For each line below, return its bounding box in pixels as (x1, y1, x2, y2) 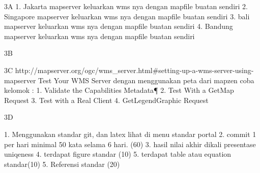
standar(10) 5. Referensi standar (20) (4, 158, 120, 169)
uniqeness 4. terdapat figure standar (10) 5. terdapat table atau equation (4, 149, 232, 159)
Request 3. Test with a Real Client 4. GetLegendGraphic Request (4, 94, 209, 105)
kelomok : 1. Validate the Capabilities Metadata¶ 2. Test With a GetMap (4, 85, 234, 95)
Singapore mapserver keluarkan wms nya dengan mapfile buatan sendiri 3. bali (4, 11, 250, 21)
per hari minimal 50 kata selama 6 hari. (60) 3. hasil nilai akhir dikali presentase (4, 139, 256, 149)
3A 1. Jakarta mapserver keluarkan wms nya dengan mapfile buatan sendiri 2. (4, 1, 248, 11)
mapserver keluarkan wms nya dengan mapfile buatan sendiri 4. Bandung (4, 21, 233, 31)
